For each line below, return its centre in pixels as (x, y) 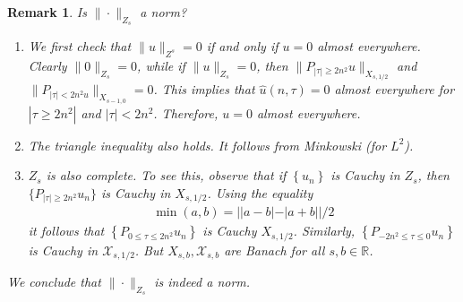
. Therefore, (186, 112)
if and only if (242, 46)
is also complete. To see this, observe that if (166, 175)
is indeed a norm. (202, 282)
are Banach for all (274, 250)
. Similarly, (324, 231)
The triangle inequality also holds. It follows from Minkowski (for (207, 145)
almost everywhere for (394, 89)
